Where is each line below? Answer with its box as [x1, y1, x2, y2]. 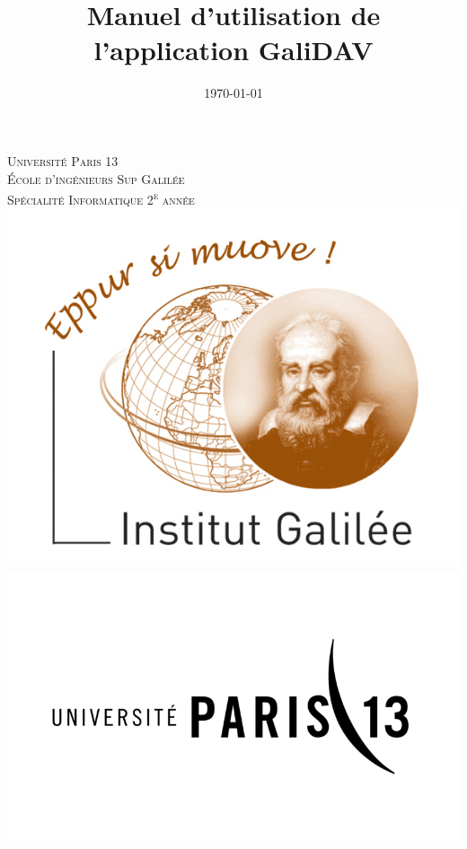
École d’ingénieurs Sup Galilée [7, 169, 185, 188]
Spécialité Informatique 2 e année [7, 188, 195, 208]
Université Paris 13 [7, 151, 119, 170]
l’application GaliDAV [93, 31, 374, 68]
